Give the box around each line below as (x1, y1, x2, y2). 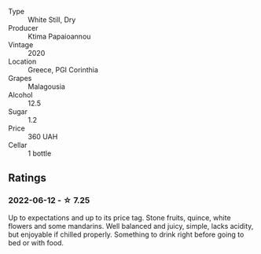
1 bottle (28, 149, 52, 158)
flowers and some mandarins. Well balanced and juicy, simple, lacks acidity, (8, 221, 254, 230)
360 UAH (28, 132, 58, 141)
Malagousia (28, 82, 65, 91)
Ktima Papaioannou (28, 31, 91, 41)
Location (8, 57, 37, 66)
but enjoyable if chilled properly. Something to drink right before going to (8, 230, 244, 239)
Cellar (8, 141, 28, 149)
